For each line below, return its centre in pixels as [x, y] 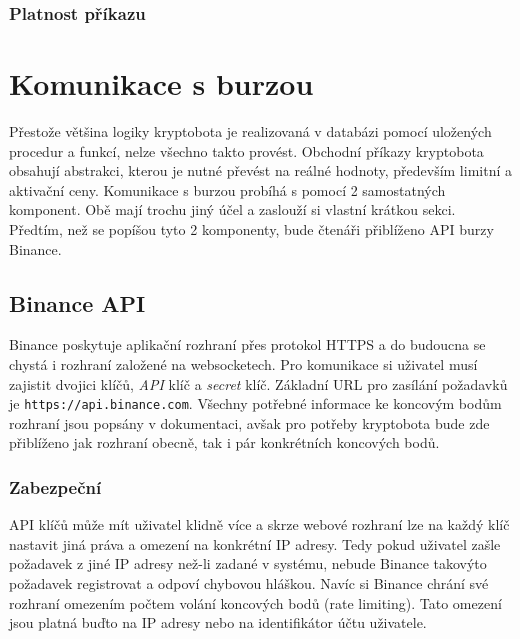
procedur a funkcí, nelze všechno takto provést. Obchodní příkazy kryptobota [246, 150]
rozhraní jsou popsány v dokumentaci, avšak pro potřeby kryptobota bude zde [249, 422]
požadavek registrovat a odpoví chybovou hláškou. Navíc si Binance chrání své [249, 582]
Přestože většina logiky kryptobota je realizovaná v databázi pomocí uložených [250, 130]
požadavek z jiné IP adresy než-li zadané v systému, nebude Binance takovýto [248, 563]
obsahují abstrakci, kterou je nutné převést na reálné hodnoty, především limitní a [260, 170]
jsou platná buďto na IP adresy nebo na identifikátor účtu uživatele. [218, 622]
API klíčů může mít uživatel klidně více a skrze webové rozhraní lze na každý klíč [259, 524]
